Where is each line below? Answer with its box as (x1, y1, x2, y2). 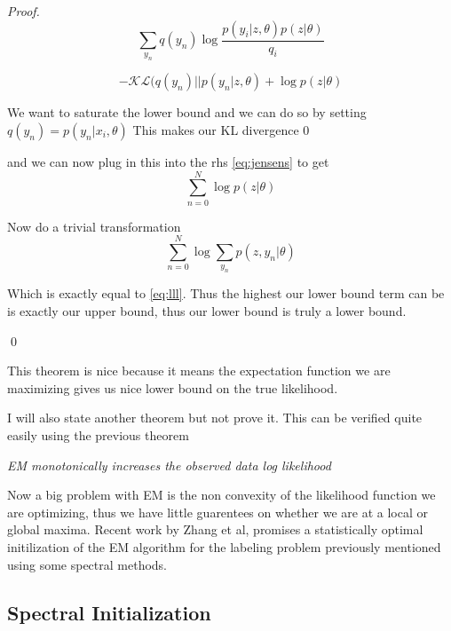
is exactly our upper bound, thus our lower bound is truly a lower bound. (7, 302, 407, 320)
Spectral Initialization (7, 598, 211, 626)
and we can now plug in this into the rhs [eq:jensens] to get (7, 152, 329, 170)
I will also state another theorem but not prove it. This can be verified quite (7, 408, 423, 427)
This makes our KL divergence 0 (132, 120, 310, 138)
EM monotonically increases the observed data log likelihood (7, 455, 331, 474)
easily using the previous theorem (7, 425, 189, 444)
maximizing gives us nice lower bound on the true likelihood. (7, 378, 338, 397)
